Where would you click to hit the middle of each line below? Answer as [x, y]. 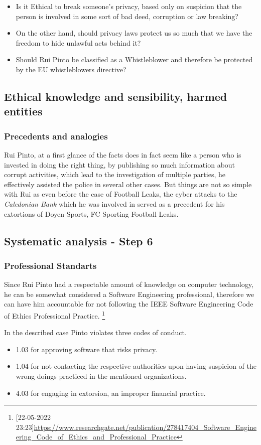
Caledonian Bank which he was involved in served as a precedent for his [114, 203]
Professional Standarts [50, 265]
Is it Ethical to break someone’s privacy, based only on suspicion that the [129, 6]
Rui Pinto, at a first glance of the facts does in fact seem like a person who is [123, 154]
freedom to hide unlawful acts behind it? [78, 42]
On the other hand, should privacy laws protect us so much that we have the [134, 33]
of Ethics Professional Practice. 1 [55, 315]
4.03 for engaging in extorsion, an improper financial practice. [111, 393]
